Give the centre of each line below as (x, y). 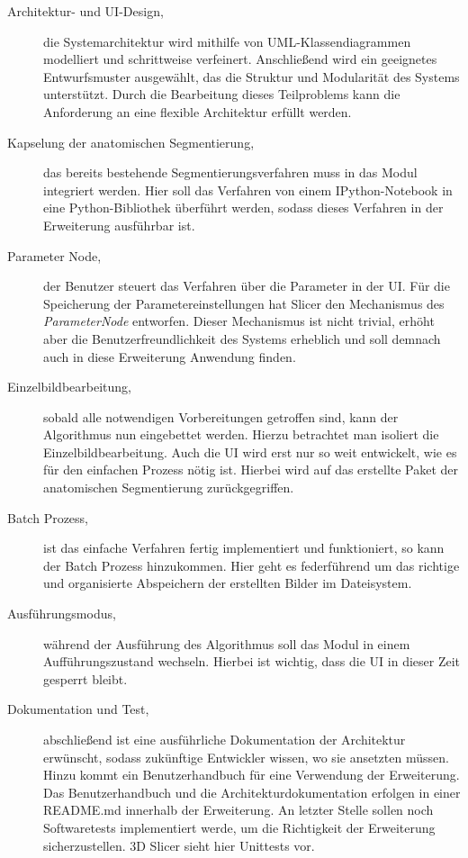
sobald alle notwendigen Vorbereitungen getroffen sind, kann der (221, 416)
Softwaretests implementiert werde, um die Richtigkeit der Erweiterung (239, 827)
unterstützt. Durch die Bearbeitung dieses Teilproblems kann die (222, 94)
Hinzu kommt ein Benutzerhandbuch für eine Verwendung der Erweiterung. (252, 775)
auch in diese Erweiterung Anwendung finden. (170, 356)
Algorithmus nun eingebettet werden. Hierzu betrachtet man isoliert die (241, 434)
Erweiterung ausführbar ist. (119, 225)
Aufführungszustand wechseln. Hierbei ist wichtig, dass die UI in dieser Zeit (252, 661)
